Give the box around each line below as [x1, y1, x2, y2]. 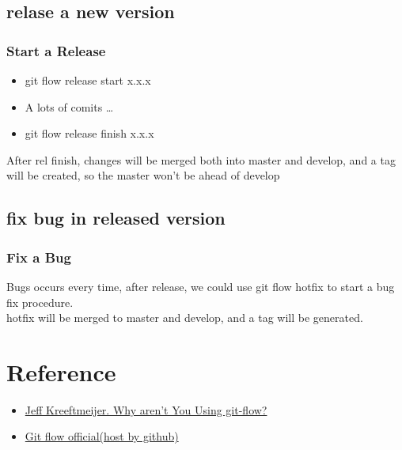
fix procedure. [6, 293, 74, 310]
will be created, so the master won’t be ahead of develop [6, 167, 280, 183]
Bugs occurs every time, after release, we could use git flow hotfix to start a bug [6, 278, 395, 294]
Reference [6, 355, 116, 388]
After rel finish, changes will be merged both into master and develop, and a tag [6, 151, 396, 168]
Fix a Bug [6, 247, 71, 267]
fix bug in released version [6, 206, 226, 230]
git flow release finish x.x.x [25, 125, 154, 142]
